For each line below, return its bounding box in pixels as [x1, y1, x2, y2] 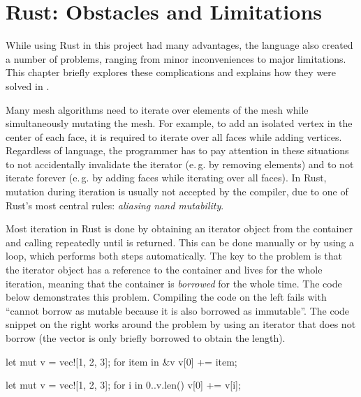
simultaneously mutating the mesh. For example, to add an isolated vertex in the [6, 116, 353, 130]
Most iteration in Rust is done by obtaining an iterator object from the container [6, 221, 353, 236]
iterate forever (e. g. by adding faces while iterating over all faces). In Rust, [6, 170, 327, 185]
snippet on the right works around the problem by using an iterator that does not [6, 317, 356, 331]
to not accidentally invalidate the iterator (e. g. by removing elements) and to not [6, 156, 354, 171]
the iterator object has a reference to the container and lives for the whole [6, 262, 323, 277]
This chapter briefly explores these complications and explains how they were [6, 65, 337, 80]
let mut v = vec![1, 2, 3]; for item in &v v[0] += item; [6, 354, 237, 368]
